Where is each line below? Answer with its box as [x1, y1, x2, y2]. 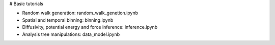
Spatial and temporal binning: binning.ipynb [22, 17, 114, 23]
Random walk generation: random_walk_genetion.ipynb [22, 10, 139, 16]
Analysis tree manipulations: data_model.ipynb [22, 31, 120, 37]
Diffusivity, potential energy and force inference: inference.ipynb [22, 24, 158, 30]
